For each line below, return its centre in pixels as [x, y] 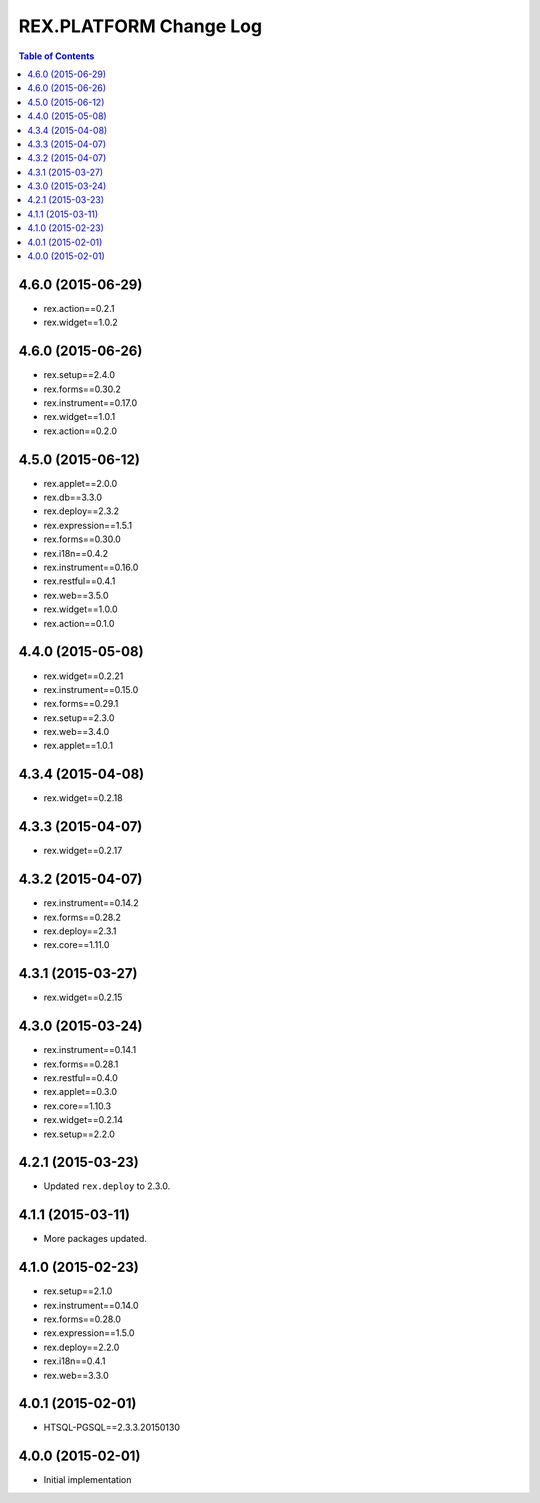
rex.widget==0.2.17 [83, 851]
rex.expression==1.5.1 [88, 525]
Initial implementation [87, 1480]
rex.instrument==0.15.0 [91, 689]
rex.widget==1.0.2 [81, 322]
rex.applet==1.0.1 [78, 746]
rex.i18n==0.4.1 [74, 1361]
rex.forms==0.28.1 [81, 1064]
